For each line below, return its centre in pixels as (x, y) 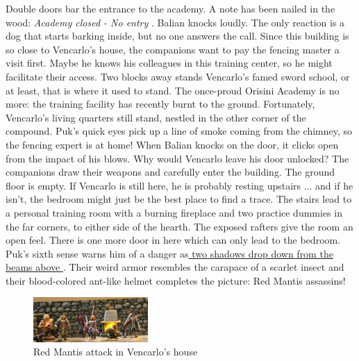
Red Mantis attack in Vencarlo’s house (116, 352)
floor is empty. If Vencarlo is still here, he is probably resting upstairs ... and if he (179, 185)
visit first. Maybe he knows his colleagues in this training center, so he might (169, 63)
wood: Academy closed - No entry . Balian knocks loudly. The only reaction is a (175, 22)
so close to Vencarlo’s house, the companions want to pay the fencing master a (173, 49)
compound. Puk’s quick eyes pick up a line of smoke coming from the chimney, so (179, 131)
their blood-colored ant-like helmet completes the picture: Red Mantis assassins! (176, 280)
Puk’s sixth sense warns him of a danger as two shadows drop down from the (169, 253)
